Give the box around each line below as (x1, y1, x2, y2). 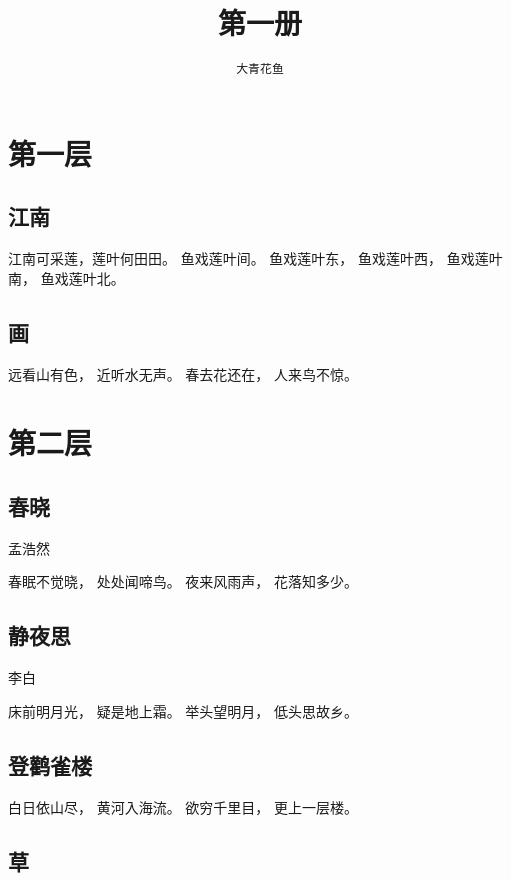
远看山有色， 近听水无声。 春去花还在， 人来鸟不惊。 (8, 363, 358, 384)
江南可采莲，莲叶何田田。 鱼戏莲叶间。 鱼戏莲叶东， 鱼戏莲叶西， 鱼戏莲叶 (8, 248, 503, 269)
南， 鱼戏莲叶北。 (8, 267, 125, 288)
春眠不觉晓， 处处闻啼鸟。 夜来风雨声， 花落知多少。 (8, 571, 358, 592)
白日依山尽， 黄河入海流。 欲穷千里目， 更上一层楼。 (8, 796, 358, 817)
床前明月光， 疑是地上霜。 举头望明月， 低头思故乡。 (8, 700, 358, 721)
